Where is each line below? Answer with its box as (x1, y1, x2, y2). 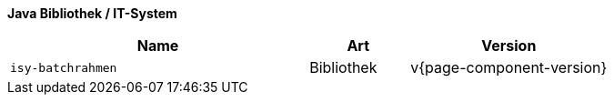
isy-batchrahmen (10, 60, 117, 75)
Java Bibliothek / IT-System (7, 5, 177, 21)
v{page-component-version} (410, 58, 608, 76)
